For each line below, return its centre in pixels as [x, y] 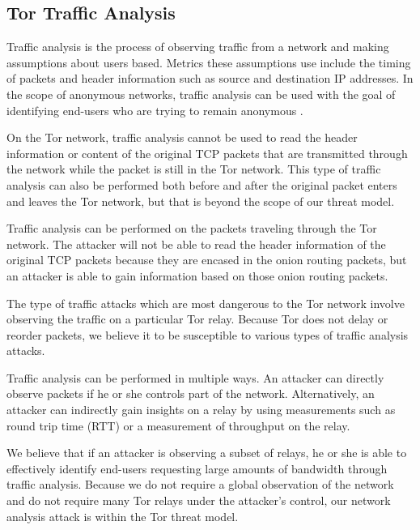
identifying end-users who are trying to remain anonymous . [155, 110]
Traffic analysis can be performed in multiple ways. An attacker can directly [195, 377]
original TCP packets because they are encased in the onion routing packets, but [207, 260]
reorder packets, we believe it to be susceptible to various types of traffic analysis [208, 334]
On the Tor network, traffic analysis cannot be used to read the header [182, 137]
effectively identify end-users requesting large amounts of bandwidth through [197, 468]
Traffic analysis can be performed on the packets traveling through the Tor [192, 228]
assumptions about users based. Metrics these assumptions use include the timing [209, 62]
